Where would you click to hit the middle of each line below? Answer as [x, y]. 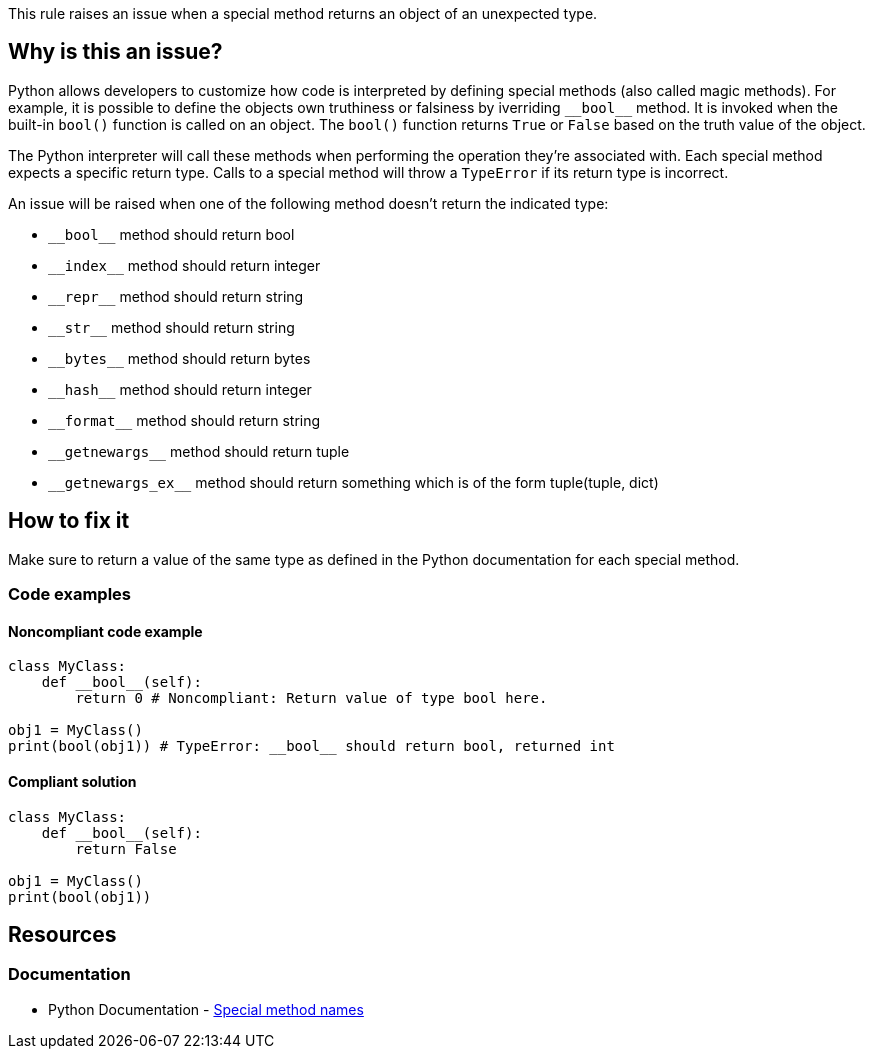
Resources [62, 934]
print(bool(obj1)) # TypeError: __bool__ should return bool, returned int [311, 746]
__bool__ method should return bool [171, 234]
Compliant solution [72, 781]
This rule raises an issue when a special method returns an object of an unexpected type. [303, 13]
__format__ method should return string [184, 420]
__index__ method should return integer [184, 265]
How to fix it [69, 521]
